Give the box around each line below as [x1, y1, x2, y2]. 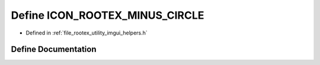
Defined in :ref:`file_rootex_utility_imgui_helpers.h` [25, 29, 148, 36]
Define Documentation [11, 45, 97, 54]
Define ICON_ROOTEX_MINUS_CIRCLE [11, 9, 204, 22]
